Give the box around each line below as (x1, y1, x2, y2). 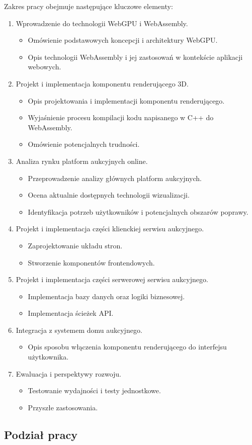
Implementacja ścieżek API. (28, 308, 114, 318)
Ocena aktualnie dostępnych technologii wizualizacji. (28, 190, 190, 200)
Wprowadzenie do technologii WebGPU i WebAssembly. (16, 18, 188, 28)
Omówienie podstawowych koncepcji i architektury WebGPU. (28, 35, 218, 45)
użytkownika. (28, 351, 69, 362)
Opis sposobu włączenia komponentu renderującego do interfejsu (28, 341, 227, 352)
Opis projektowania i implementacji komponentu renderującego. (28, 95, 225, 106)
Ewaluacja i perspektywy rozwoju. (16, 368, 121, 379)
